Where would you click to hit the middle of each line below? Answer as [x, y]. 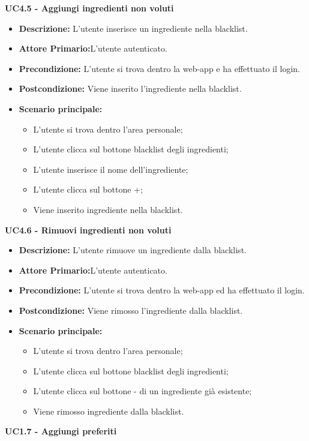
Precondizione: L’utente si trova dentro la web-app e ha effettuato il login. [159, 68]
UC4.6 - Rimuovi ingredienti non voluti [88, 229]
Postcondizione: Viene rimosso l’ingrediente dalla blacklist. [131, 310]
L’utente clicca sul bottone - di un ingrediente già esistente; [142, 391]
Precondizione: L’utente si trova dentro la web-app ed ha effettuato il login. [162, 290]
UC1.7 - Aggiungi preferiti [61, 431]
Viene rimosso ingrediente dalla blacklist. [109, 411]
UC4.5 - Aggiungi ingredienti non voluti [89, 8]
